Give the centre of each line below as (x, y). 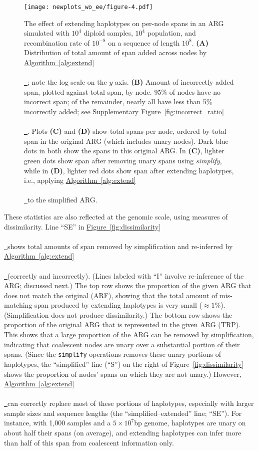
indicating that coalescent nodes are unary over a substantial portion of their (122, 344)
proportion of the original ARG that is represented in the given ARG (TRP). (122, 324)
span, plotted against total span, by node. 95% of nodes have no (122, 91)
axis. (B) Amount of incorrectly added (174, 82)
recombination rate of (57, 42)
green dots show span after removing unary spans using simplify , (123, 160)
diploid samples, (108, 33)
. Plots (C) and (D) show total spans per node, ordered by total (127, 131)
